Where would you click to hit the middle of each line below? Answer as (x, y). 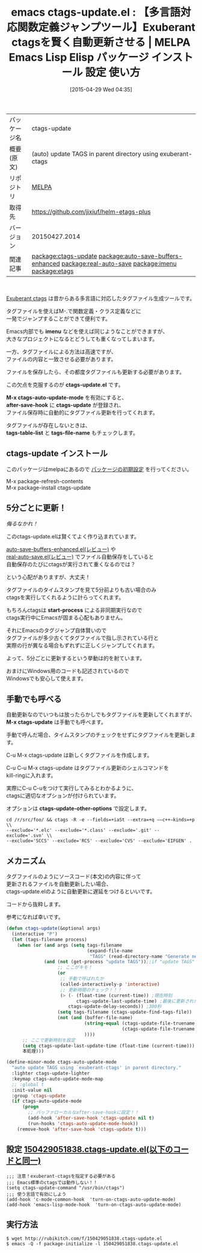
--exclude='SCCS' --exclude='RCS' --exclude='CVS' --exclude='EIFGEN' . (99, 841)
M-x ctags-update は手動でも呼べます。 (56, 722)
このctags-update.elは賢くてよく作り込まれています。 (73, 536)
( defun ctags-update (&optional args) (54, 928)
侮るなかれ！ (22, 523)
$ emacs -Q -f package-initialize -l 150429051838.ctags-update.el (93, 1244)
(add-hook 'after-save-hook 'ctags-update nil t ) (91, 1118)
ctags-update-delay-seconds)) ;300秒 (115, 1007)
